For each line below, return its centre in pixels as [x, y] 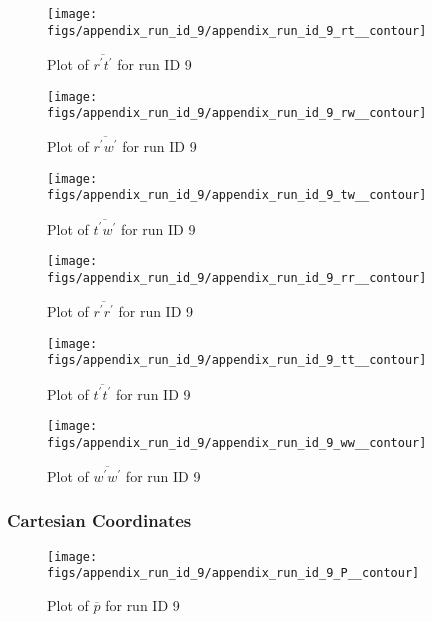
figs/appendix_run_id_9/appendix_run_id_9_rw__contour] [237, 113]
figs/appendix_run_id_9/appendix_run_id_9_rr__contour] [237, 278]
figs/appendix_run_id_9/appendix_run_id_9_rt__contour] [237, 30]
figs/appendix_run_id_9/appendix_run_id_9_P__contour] [233, 573]
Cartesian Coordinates [99, 520]
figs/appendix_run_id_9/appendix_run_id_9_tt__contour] [237, 360]
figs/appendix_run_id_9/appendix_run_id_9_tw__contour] [237, 195]
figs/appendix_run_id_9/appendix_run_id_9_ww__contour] [237, 442]
